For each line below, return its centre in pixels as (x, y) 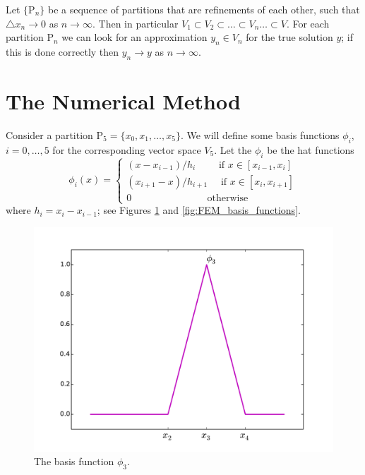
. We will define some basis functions (260, 134)
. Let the (233, 149)
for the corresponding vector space (127, 149)
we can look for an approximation (134, 37)
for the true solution (289, 37)
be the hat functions (311, 149)
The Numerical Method (123, 101)
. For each (308, 23)
